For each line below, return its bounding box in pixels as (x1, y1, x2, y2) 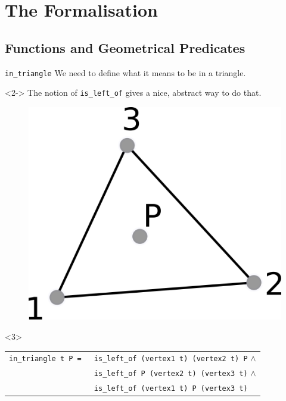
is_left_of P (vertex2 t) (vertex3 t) (94, 369, 248, 378)
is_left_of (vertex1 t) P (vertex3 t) (94, 384, 248, 393)
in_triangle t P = (9, 355, 82, 364)
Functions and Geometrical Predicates (5, 38, 245, 57)
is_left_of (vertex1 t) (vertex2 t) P (94, 355, 248, 364)
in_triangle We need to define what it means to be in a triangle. (5, 66, 246, 79)
